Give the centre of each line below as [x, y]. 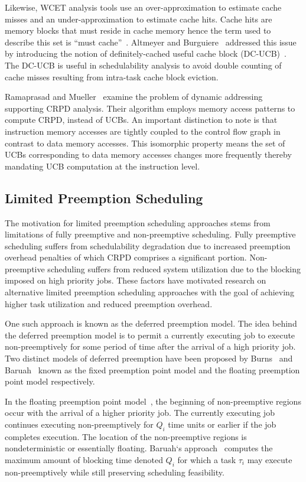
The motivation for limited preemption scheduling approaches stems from [138, 222]
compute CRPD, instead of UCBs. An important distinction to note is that [141, 120]
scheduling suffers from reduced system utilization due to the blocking [174, 268]
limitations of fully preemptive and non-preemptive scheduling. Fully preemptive [150, 234]
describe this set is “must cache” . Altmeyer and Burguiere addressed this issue [151, 42]
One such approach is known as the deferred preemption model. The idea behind [151, 323]
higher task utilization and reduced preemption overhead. [109, 303]
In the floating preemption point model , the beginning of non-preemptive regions [153, 401]
